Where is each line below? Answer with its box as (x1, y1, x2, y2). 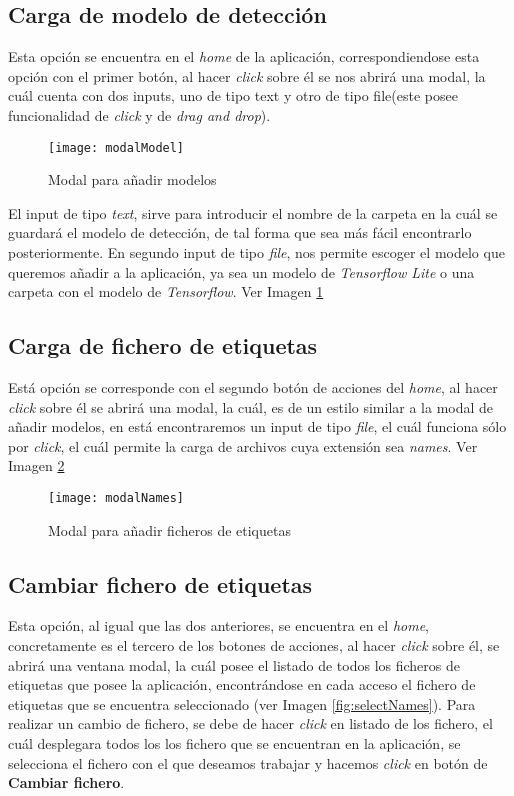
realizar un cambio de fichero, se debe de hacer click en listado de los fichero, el (8, 713, 493, 734)
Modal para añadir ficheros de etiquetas (48, 519, 291, 540)
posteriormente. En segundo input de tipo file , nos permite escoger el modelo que (8, 242, 505, 263)
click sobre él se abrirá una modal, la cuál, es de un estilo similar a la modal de (8, 396, 494, 417)
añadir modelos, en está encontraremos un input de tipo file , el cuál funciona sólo (8, 416, 507, 437)
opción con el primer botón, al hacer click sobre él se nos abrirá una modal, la (8, 65, 486, 86)
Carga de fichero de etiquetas (8, 330, 318, 361)
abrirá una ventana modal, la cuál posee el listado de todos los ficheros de (8, 654, 460, 675)
